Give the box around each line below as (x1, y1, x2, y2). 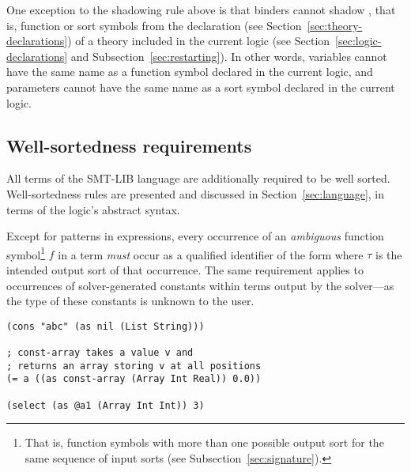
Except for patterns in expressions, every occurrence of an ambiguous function (6, 228, 384, 244)
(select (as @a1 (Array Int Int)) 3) (6, 399, 205, 411)
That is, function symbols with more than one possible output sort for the (25, 434, 384, 451)
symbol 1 (6, 244, 46, 262)
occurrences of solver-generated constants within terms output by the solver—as (6, 277, 394, 293)
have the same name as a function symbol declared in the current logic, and (6, 63, 373, 80)
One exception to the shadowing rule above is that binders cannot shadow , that (6, 2, 396, 17)
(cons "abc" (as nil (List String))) (6, 320, 205, 332)
